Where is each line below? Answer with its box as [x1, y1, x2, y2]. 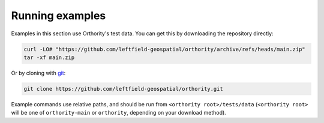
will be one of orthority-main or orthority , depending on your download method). [11, 109, 226, 116]
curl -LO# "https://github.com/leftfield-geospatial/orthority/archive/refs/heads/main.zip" [23, 45, 305, 53]
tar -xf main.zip [23, 54, 75, 61]
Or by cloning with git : [11, 69, 66, 76]
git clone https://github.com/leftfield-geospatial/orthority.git [23, 85, 223, 92]
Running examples [11, 9, 106, 22]
